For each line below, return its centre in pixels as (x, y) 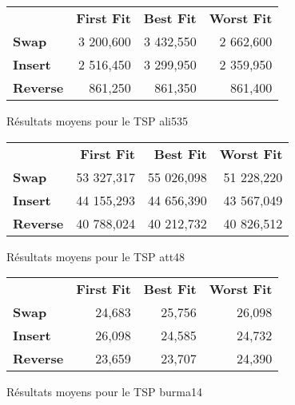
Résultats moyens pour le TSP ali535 (97, 121)
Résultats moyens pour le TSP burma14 (104, 392)
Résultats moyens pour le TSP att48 (96, 256)
